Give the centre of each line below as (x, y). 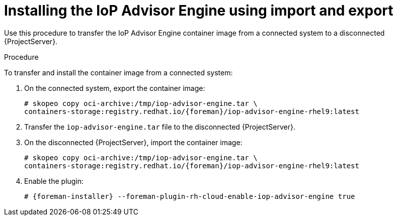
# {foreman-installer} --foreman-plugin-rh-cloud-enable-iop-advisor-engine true (190, 196)
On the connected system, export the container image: (115, 88)
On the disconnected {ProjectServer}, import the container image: (133, 142)
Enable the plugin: (54, 181)
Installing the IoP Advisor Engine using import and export (199, 11)
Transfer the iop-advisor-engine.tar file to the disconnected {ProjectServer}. (160, 127)
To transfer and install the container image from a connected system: (118, 72)
